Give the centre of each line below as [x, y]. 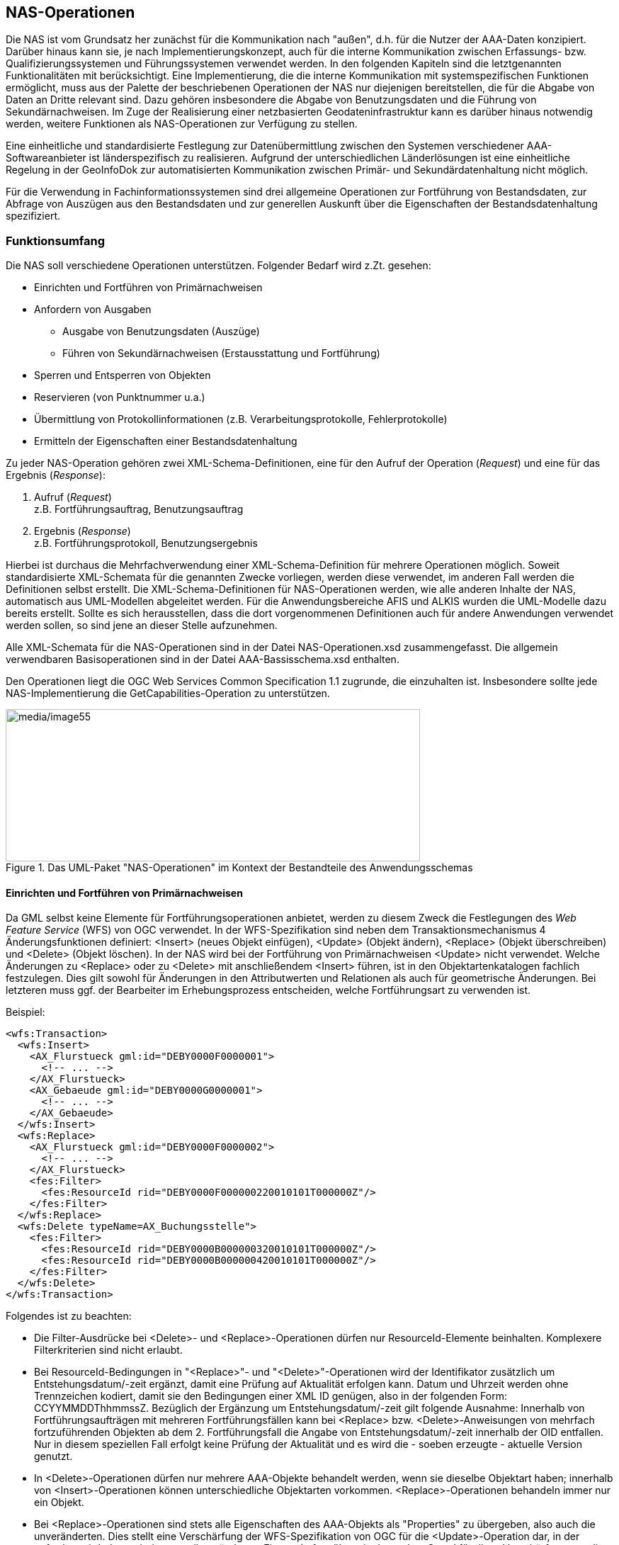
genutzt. [53, 1456]
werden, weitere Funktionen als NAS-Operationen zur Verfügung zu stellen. [182, 124]
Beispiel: [25, 1012]
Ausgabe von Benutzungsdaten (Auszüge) [161, 332]
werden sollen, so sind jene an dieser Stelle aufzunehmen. [142, 626]
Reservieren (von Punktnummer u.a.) [120, 397]
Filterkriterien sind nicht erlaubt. [108, 1350]
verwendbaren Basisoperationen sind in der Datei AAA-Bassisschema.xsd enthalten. [203, 660]
